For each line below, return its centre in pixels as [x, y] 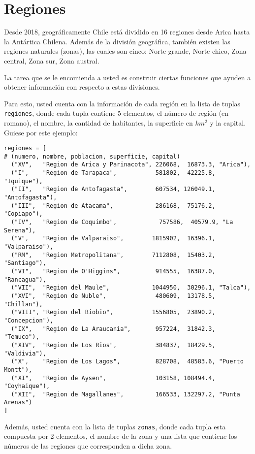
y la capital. [228, 122]
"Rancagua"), [25, 279]
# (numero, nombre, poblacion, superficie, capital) [92, 156]
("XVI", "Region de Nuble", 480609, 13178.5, [113, 296]
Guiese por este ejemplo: [41, 132]
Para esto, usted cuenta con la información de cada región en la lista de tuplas [122, 103]
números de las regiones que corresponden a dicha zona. [88, 446]
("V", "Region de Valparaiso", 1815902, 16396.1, [113, 239]
